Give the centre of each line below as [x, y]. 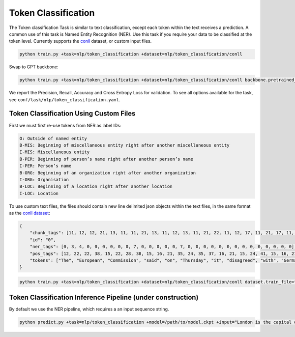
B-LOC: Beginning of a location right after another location [96, 186]
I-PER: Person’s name [45, 166]
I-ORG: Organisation [44, 180]
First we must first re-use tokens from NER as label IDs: [65, 125]
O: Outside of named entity [53, 138]
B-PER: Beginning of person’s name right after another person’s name [106, 159]
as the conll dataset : [29, 213]
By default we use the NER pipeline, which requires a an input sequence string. [89, 309]
